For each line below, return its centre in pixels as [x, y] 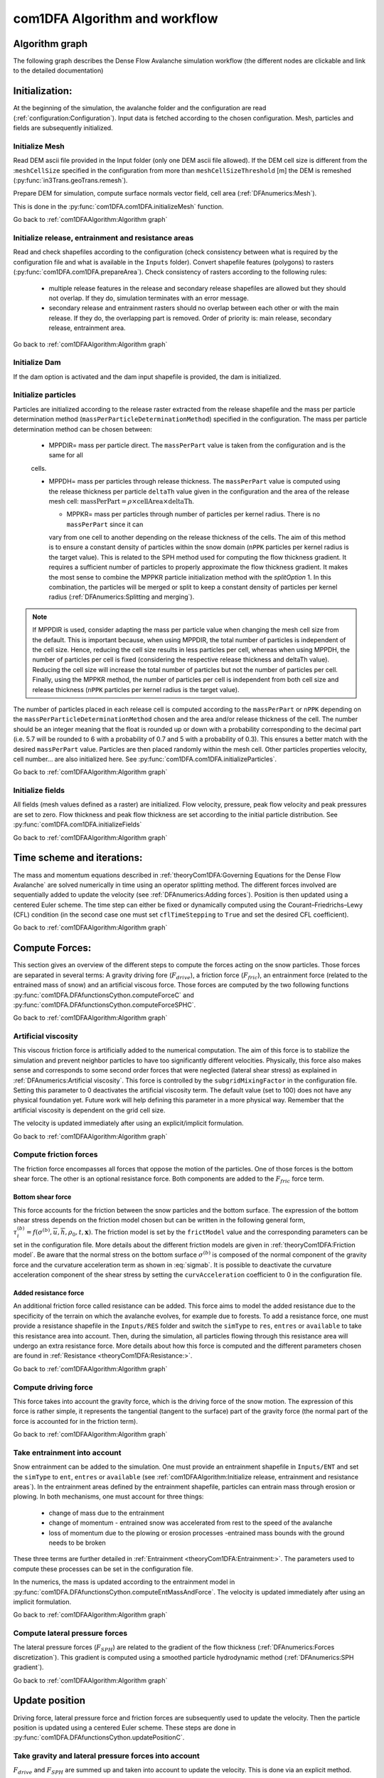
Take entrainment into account [67, 1452]
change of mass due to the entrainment [107, 1513]
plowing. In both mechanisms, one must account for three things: [108, 1496]
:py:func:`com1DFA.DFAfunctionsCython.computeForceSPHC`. [104, 1005]
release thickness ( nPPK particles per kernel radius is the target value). [136, 689]
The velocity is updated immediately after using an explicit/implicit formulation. [129, 1123]
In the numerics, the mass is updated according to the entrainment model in [124, 1582]
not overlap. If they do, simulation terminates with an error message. [149, 298]
